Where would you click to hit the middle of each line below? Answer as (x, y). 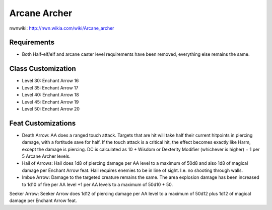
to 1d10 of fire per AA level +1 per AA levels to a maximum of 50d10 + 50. (97, 184)
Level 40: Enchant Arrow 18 (50, 95)
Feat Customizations (43, 123)
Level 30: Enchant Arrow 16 (50, 81)
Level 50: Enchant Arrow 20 (51, 109)
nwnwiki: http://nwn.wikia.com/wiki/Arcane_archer (62, 28)
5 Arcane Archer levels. (46, 156)
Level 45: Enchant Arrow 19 (50, 102)
